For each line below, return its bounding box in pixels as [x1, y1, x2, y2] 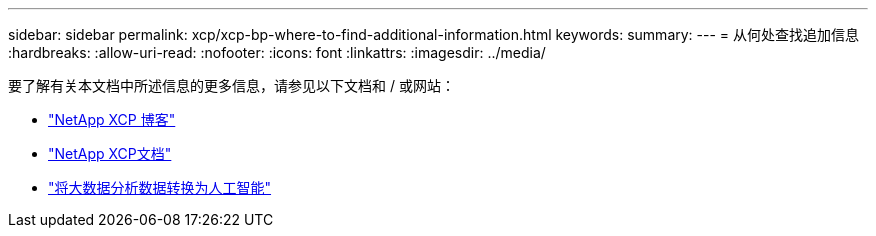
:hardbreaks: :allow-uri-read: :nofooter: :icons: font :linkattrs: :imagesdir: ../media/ [8, 44, 546, 61]
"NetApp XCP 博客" [48, 111, 176, 128]
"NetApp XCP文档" [48, 145, 172, 162]
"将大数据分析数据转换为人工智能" [48, 179, 272, 196]
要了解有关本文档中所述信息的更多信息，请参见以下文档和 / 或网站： [8, 77, 455, 94]
